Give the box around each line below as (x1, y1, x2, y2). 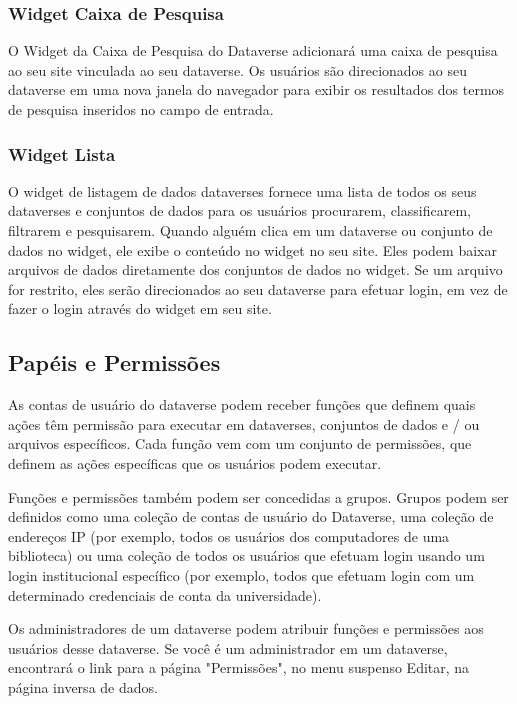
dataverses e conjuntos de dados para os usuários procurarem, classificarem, (8, 200, 471, 221)
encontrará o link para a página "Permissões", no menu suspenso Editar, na (8, 657, 470, 678)
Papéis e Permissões (8, 347, 221, 378)
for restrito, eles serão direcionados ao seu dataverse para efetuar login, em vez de (8, 278, 508, 299)
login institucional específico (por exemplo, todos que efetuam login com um (8, 564, 475, 585)
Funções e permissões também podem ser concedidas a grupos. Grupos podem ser (8, 486, 509, 507)
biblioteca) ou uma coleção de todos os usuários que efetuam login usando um (8, 545, 485, 566)
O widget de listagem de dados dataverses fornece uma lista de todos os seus (8, 180, 477, 201)
